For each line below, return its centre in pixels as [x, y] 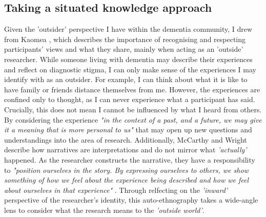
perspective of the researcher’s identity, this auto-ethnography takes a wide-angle [131, 200]
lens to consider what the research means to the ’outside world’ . [104, 210]
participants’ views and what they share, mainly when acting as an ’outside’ [124, 49]
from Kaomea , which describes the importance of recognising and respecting [125, 39]
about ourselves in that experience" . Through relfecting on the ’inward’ [116, 190]
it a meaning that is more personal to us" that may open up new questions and [128, 130]
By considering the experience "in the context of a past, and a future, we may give [133, 119]
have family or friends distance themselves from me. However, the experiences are [132, 89]
